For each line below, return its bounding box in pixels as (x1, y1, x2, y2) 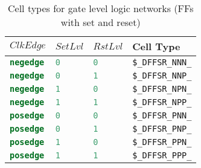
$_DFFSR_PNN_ (132, 111, 192, 120)
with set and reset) (60, 15, 141, 29)
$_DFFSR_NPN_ (132, 84, 192, 94)
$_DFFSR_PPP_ (132, 150, 192, 160)
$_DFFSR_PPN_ (132, 137, 192, 147)
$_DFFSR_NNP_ (132, 71, 192, 80)
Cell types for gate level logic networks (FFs (8, 1, 194, 15)
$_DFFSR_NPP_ (132, 97, 192, 107)
